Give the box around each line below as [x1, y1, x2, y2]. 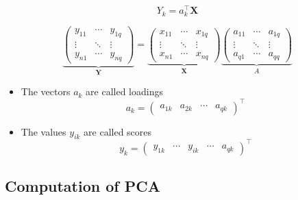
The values [21, 124, 66, 138]
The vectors [21, 84, 71, 99]
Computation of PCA [5, 175, 160, 197]
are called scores [84, 124, 152, 138]
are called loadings [86, 84, 163, 99]
